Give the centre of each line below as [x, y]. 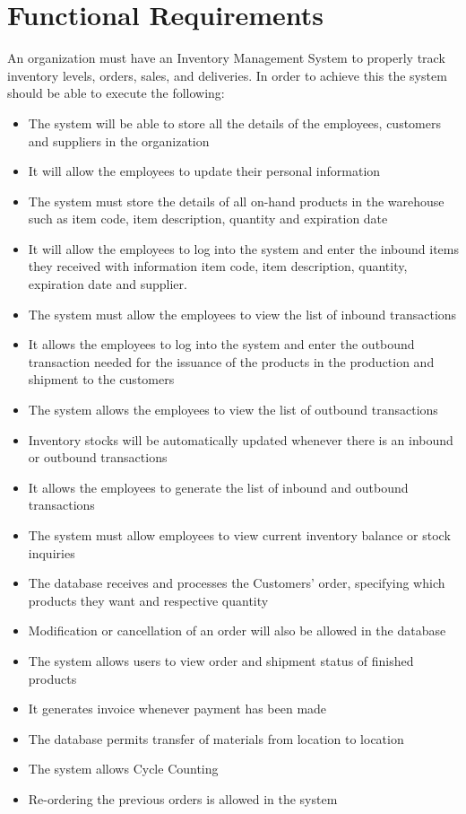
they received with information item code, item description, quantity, [218, 266]
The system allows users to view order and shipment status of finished [221, 660]
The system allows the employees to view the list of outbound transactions [233, 410]
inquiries [52, 552]
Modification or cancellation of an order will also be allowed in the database [237, 630]
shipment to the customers [101, 379]
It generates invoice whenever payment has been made [177, 709]
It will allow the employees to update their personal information [204, 171]
